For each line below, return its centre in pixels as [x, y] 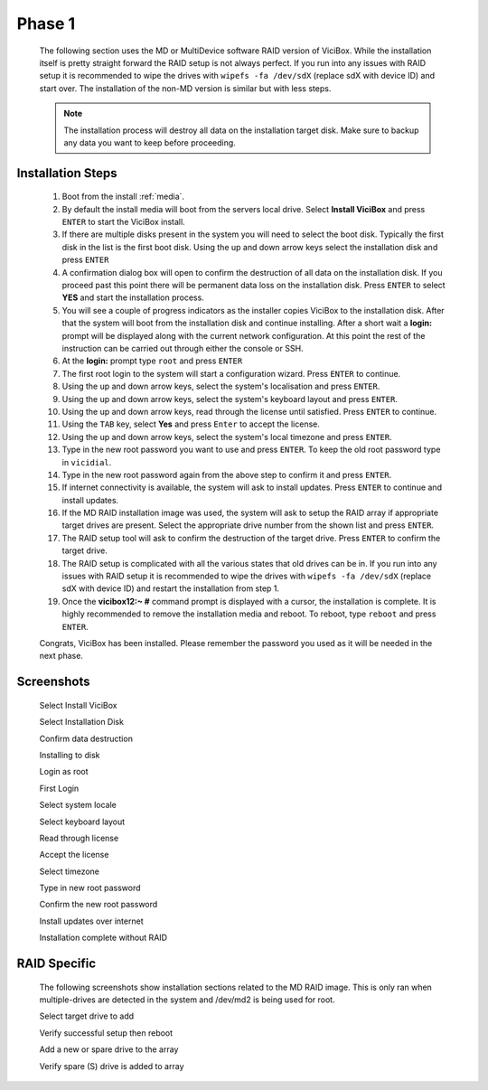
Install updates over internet [91, 921]
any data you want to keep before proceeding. [150, 142]
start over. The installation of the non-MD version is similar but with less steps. [185, 88]
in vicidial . [87, 462]
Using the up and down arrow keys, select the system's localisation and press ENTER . [221, 386]
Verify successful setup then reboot [106, 1033]
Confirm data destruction [86, 738]
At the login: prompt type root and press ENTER [152, 361]
